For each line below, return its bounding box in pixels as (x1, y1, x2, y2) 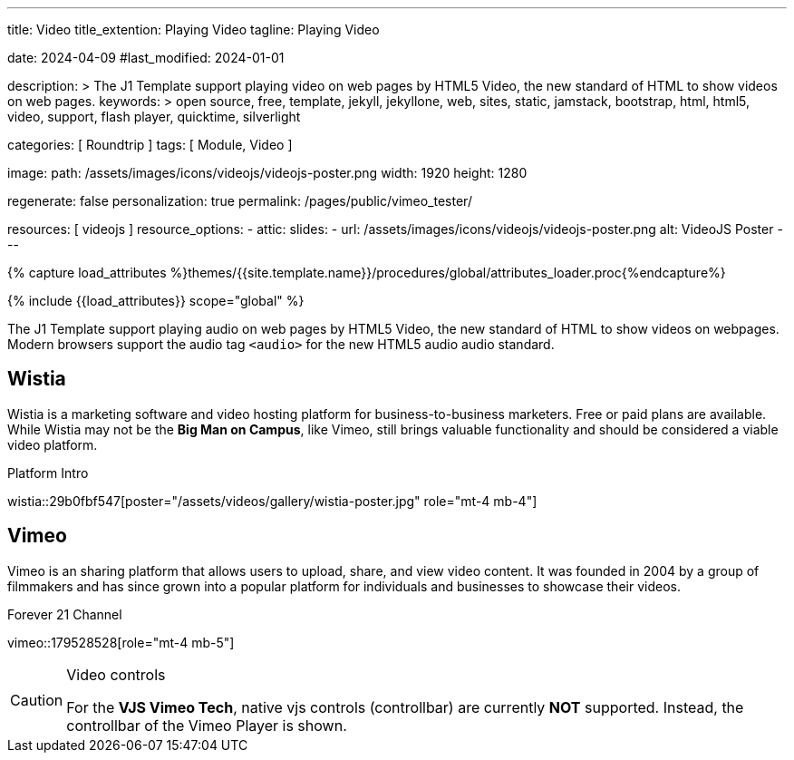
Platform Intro (7, 464, 89, 481)
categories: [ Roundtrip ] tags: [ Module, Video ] (7, 137, 293, 152)
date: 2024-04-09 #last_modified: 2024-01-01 (7, 50, 285, 65)
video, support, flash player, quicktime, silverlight (7, 109, 301, 124)
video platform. (7, 436, 98, 453)
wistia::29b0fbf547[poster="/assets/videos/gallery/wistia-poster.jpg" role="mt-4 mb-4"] (7, 492, 537, 509)
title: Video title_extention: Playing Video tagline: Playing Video (7, 22, 380, 37)
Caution (10, 690, 63, 709)
